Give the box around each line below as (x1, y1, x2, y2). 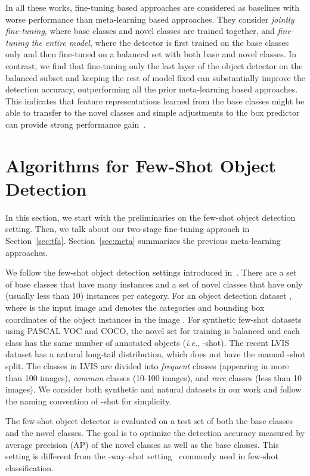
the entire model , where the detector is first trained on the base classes (31, 36, 289, 48)
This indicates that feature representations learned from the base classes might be (5, 94, 305, 107)
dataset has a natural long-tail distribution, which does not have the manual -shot (5, 348, 305, 360)
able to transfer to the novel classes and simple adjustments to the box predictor (5, 106, 300, 119)
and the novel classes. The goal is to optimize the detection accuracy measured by (5, 426, 305, 438)
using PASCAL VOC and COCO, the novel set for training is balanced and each (5, 324, 300, 337)
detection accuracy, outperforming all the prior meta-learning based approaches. (5, 83, 298, 95)
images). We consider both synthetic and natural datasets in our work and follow (5, 383, 302, 395)
